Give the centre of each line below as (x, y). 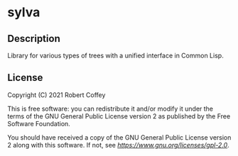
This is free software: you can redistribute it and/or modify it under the (110, 108)
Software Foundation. (39, 123)
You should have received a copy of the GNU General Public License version (119, 137)
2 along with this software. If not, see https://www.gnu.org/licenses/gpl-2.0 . (118, 145)
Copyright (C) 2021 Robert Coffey (56, 95)
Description (34, 39)
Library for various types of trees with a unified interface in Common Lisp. (115, 55)
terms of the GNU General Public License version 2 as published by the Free (119, 116)
